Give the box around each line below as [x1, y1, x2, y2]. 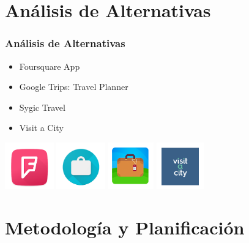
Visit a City [19, 121, 64, 134]
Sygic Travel [19, 100, 65, 113]
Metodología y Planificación [5, 215, 245, 240]
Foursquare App [19, 59, 80, 72]
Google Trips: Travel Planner [19, 80, 128, 93]
